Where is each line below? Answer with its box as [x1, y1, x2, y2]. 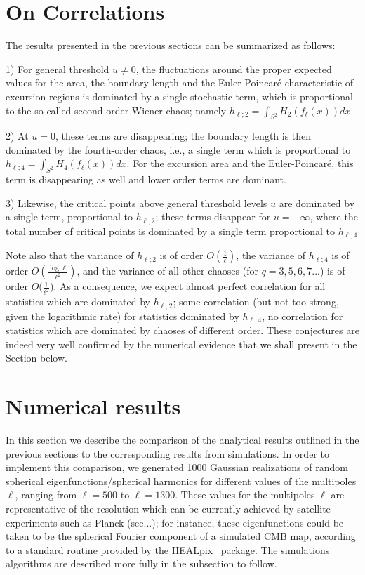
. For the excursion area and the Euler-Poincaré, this [126, 156, 354, 171]
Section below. [6, 350, 67, 365]
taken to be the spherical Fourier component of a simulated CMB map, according [6, 529, 356, 543]
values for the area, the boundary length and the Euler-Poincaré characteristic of [6, 75, 354, 90]
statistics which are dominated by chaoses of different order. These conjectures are [6, 323, 359, 338]
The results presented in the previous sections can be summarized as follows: [6, 38, 336, 53]
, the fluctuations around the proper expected [135, 61, 332, 76]
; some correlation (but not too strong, [173, 294, 339, 309]
